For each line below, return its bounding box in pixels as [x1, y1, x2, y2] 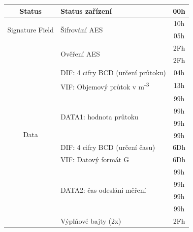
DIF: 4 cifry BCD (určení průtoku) [60, 67, 166, 77]
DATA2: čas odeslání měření [60, 185, 146, 195]
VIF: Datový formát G [60, 154, 129, 165]
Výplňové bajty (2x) [60, 215, 121, 226]
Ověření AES [60, 49, 100, 59]
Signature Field [7, 24, 54, 34]
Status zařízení [60, 5, 112, 16]
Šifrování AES [60, 24, 103, 34]
